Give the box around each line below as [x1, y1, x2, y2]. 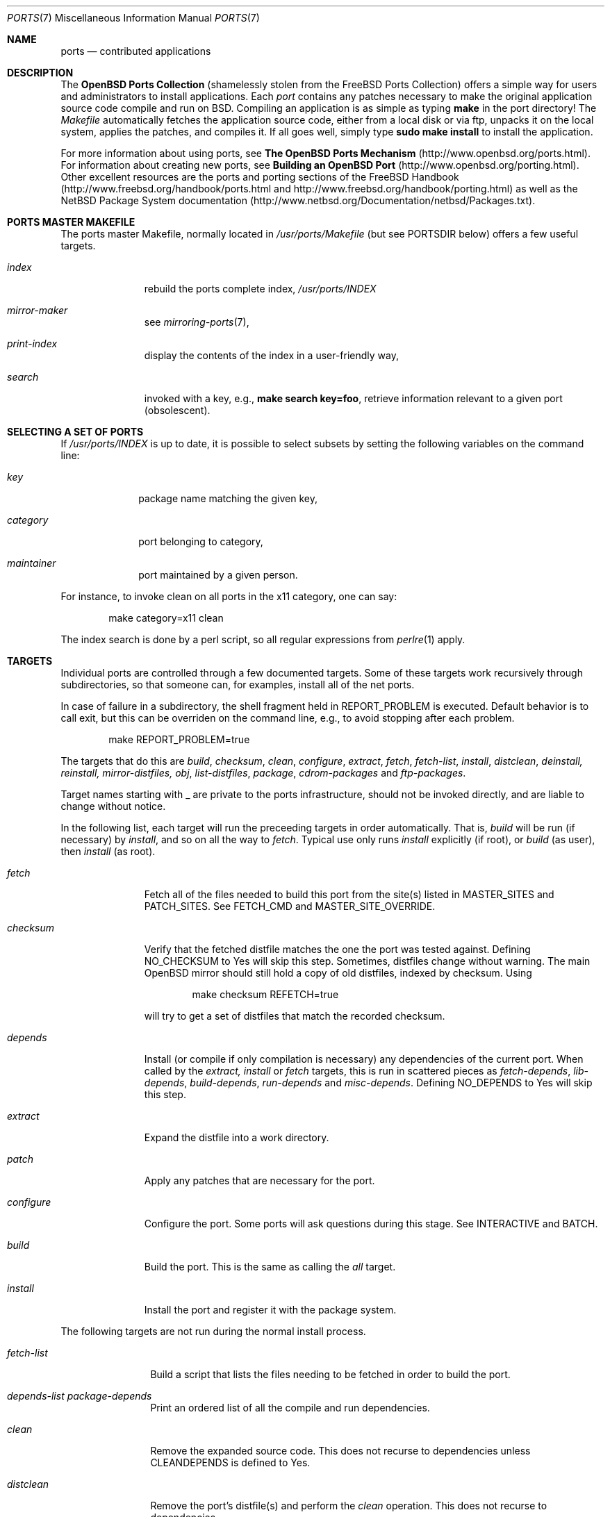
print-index [7, 338, 58, 349]
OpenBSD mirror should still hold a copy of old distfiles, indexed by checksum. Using [144, 967, 532, 979]
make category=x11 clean [108, 612, 224, 624]
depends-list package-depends [7, 1390, 152, 1402]
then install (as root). [60, 845, 156, 857]
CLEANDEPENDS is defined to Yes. [150, 1457, 311, 1468]
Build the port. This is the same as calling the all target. [144, 1261, 396, 1273]
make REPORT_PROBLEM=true [108, 733, 250, 745]
